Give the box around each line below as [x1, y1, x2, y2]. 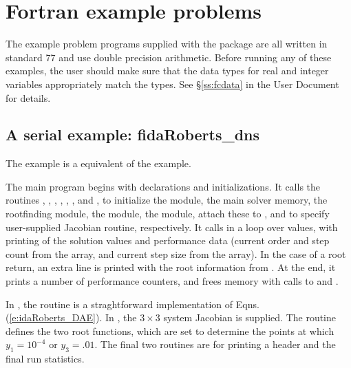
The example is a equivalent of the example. [6, 156, 191, 171]
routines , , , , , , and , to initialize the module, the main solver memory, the [6, 193, 328, 207]
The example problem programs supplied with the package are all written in [6, 36, 328, 51]
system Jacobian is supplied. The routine [163, 310, 337, 325]
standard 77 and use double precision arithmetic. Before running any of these [6, 50, 332, 64]
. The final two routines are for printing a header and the [94, 337, 336, 351]
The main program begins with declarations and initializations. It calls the [6, 179, 321, 193]
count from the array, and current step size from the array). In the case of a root [6, 246, 346, 261]
